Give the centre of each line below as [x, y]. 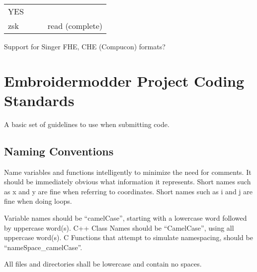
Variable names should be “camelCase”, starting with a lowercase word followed [126, 218]
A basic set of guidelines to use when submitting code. [87, 124]
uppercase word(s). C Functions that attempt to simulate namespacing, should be [128, 237]
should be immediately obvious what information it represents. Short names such [128, 182]
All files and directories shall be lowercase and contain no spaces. [103, 264]
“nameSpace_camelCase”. [43, 247]
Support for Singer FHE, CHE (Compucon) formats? [85, 46]
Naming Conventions [59, 151]
